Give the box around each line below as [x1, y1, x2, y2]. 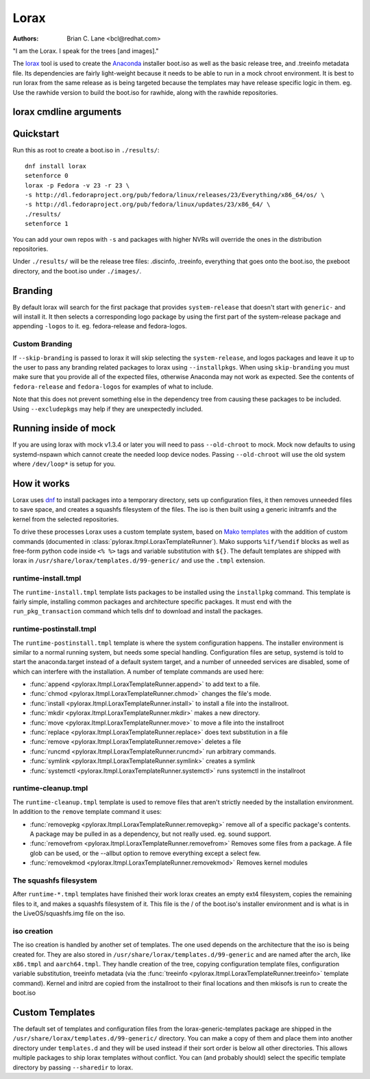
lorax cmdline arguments [12, 106, 122, 118]
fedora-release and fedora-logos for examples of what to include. [12, 382, 214, 391]
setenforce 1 [25, 220, 69, 228]
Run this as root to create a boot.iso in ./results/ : [12, 146, 160, 155]
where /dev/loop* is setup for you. [12, 460, 116, 468]
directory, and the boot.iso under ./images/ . [12, 266, 142, 275]
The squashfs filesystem [12, 876, 97, 885]
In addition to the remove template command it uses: [12, 808, 162, 816]
